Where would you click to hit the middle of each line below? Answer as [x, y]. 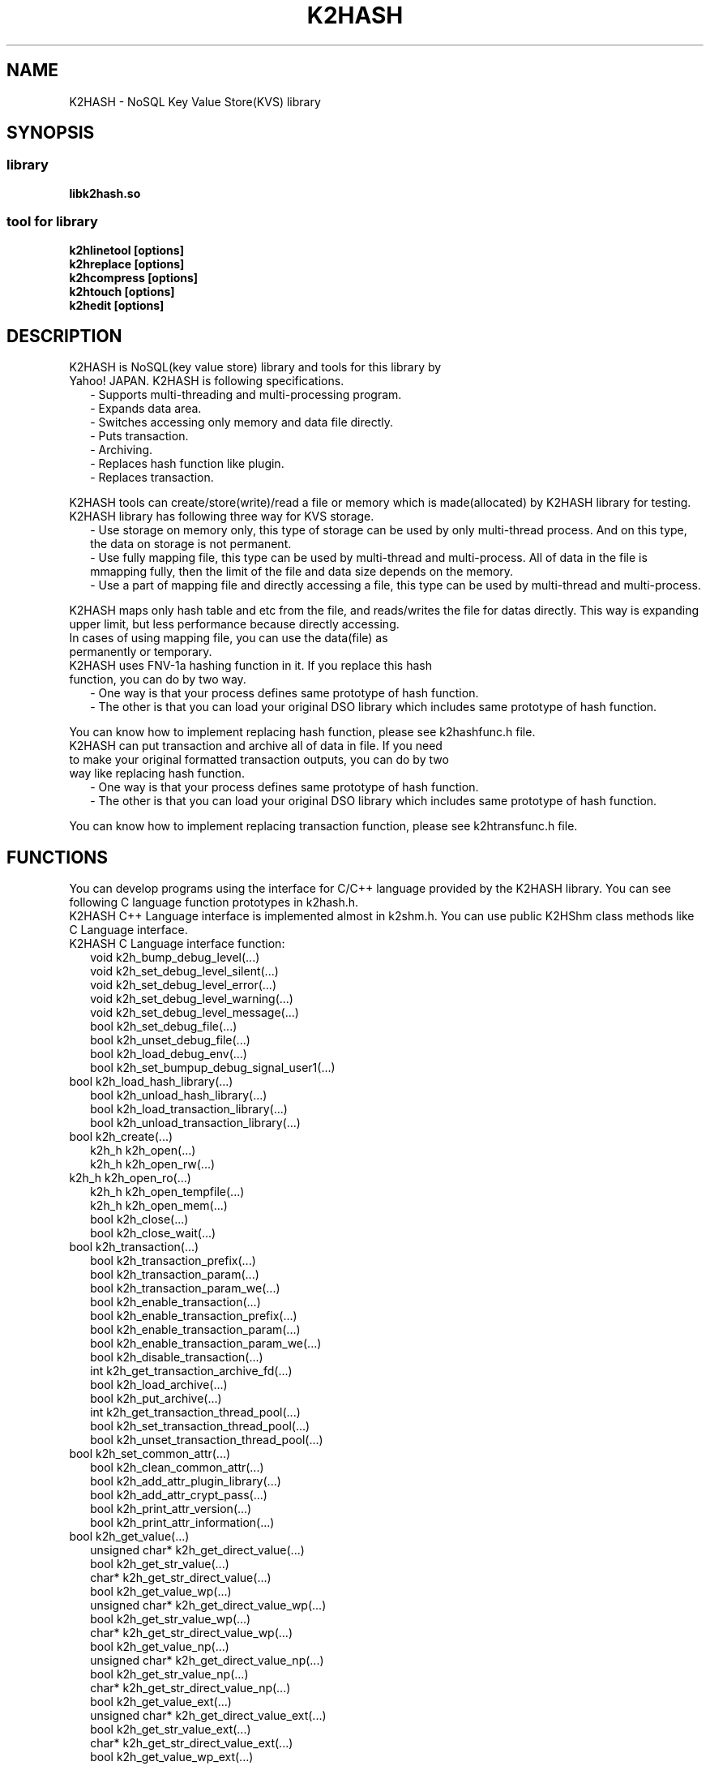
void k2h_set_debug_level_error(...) [183, 985]
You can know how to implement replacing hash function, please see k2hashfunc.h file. [302, 732]
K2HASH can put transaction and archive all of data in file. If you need [256, 746]
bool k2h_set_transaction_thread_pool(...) [200, 1426]
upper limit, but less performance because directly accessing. [234, 624]
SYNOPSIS [51, 133]
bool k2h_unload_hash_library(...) [179, 1095]
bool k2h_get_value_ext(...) [161, 1702]
